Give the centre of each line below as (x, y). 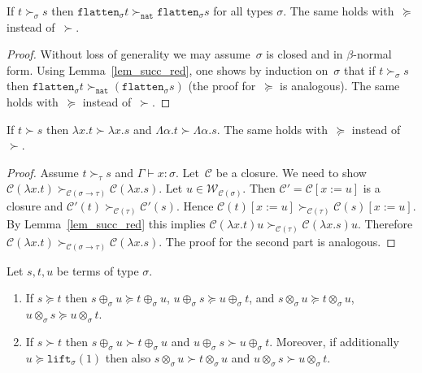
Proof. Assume (43, 172)
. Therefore (385, 224)
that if (359, 69)
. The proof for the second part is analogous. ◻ (277, 241)
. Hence (195, 206)
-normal (372, 54)
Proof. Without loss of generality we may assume (128, 54)
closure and (35, 206)
